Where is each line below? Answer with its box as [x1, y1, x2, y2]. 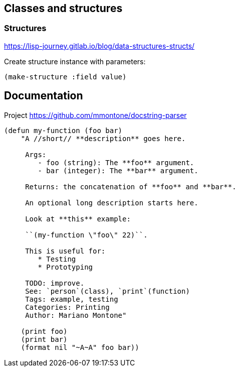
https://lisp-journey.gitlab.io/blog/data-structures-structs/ [4, 41, 195, 50]
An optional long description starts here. [25, 198, 198, 207]
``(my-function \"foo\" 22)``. [25, 230, 148, 239]
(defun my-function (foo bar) [4, 126, 123, 135]
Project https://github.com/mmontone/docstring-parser [4, 110, 187, 119]
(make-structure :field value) [4, 72, 127, 81]
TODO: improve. [25, 279, 85, 287]
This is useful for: [25, 246, 106, 255]
